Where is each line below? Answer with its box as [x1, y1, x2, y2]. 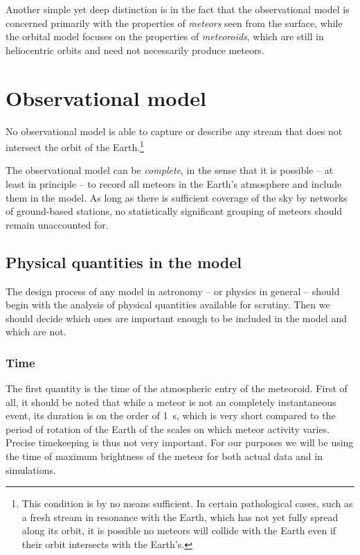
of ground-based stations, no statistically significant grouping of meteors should [6, 204, 343, 218]
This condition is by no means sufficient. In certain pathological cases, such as [21, 496, 353, 511]
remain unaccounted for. [6, 217, 109, 231]
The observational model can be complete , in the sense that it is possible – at [6, 163, 334, 177]
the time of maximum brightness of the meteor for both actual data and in [6, 449, 323, 464]
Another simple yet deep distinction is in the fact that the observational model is [6, 2, 350, 16]
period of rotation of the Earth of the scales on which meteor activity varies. [6, 421, 330, 436]
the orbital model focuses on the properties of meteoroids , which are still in [6, 29, 324, 44]
